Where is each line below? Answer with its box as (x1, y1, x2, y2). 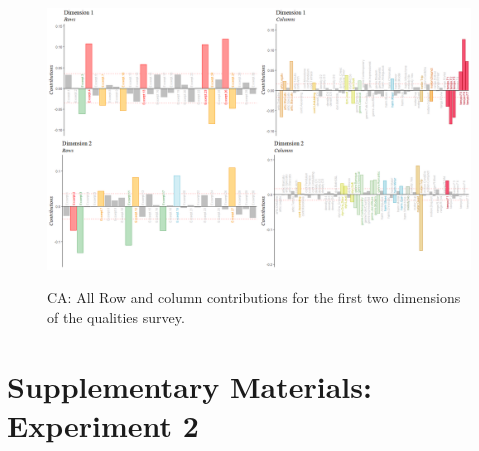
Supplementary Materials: (7, 365, 372, 406)
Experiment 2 (7, 404, 199, 445)
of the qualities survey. (47, 306, 185, 327)
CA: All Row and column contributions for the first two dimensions (47, 287, 461, 308)
